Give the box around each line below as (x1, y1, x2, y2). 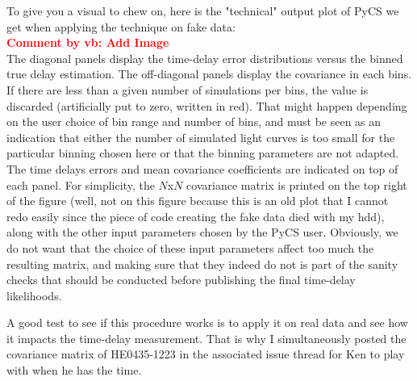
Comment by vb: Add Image (6, 34, 169, 51)
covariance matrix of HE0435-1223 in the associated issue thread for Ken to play (6, 345, 405, 362)
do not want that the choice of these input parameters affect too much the (6, 239, 374, 256)
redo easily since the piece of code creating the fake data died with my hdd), (6, 207, 385, 224)
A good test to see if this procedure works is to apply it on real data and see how (6, 314, 408, 331)
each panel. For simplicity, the (6, 176, 155, 193)
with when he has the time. (6, 362, 142, 379)
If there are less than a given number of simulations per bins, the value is (6, 81, 369, 98)
